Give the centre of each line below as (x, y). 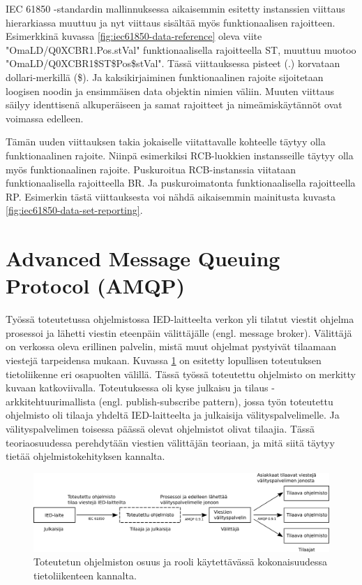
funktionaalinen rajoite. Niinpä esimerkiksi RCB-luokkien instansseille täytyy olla (180, 155)
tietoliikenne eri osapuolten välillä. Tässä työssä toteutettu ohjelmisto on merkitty (181, 374)
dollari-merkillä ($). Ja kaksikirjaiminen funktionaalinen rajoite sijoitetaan (165, 77)
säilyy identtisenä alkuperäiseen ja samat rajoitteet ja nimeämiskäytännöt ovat (174, 104)
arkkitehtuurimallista (51, 401)
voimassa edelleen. (45, 118)
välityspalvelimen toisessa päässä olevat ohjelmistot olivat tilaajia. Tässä (160, 428)
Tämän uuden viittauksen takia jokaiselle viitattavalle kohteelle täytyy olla (166, 142)
